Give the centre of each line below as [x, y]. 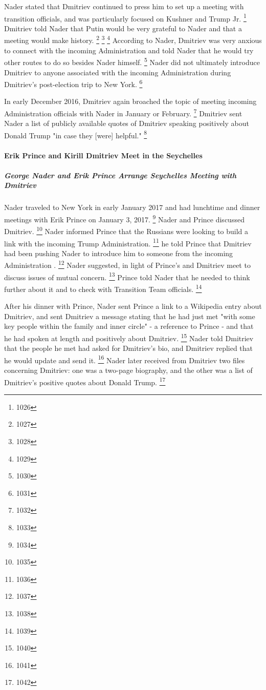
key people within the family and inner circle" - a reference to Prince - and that [129, 326]
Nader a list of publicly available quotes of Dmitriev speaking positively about [127, 123]
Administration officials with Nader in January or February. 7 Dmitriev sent [123, 112]
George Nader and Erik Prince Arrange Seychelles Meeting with [120, 175]
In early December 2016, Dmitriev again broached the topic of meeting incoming [130, 101]
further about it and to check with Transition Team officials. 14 [103, 288]
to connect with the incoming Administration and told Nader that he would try [129, 50]
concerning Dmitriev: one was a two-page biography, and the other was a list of [128, 370]
